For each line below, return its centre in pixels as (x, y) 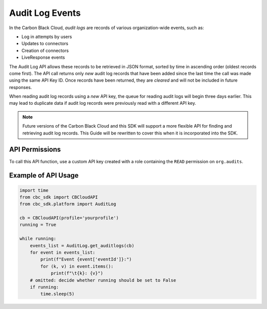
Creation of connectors (45, 50)
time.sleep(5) (57, 294)
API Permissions (35, 150)
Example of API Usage (44, 176)
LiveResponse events (43, 57)
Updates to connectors (45, 44)
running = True (38, 225)
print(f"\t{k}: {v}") (77, 273)
